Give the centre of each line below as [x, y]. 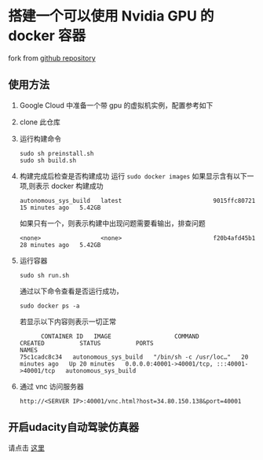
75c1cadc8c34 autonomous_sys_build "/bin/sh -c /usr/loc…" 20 [134, 357]
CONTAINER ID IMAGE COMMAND [120, 336]
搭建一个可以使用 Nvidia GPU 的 [111, 16]
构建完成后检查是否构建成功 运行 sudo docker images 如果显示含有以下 [133, 176]
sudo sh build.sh [48, 160]
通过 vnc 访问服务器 [51, 386]
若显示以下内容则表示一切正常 [68, 321]
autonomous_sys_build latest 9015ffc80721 [137, 201]
